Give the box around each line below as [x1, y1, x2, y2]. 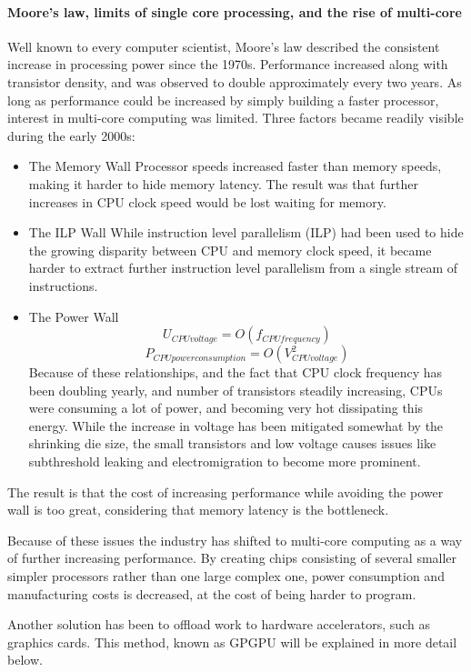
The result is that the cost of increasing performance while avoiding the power [7, 482, 444, 501]
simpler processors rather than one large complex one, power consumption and [7, 567, 445, 586]
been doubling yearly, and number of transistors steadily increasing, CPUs [28, 380, 443, 399]
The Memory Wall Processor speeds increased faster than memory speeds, [28, 156, 442, 176]
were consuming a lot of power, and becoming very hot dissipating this [28, 398, 424, 417]
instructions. [28, 276, 98, 295]
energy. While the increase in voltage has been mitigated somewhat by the [28, 416, 444, 435]
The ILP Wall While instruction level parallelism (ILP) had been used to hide [28, 223, 464, 242]
